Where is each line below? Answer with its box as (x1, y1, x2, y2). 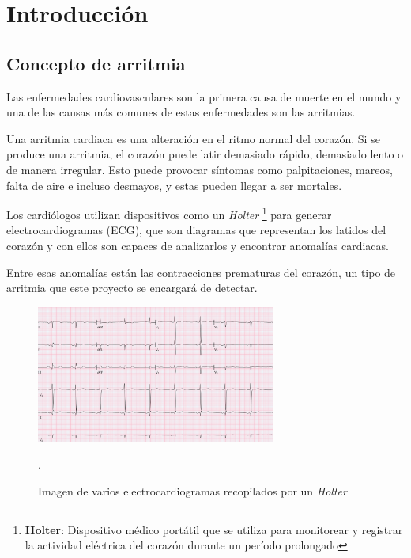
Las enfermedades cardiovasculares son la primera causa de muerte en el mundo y (6, 88, 402, 104)
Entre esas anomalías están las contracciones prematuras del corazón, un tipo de (6, 264, 396, 280)
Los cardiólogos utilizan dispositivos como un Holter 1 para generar (6, 204, 332, 222)
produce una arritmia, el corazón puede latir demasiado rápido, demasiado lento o (6, 146, 404, 162)
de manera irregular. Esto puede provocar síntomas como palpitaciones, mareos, (6, 161, 393, 177)
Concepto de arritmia (6, 51, 186, 75)
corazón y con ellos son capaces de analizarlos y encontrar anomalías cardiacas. (6, 237, 389, 253)
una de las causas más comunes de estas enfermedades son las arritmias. (6, 104, 356, 120)
